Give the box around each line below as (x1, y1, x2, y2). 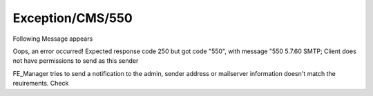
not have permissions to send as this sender (12, 57, 139, 65)
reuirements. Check (12, 79, 69, 88)
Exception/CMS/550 (12, 10, 133, 26)
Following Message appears (12, 35, 93, 43)
